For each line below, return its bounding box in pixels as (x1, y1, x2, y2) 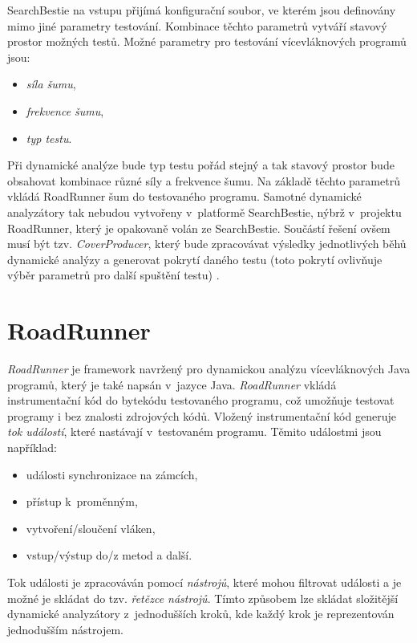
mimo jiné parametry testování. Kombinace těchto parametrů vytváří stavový (7, 17, 387, 34)
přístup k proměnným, (26, 493, 138, 510)
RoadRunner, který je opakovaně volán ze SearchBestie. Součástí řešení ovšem (7, 219, 391, 236)
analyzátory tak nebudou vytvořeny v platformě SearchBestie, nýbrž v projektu (7, 203, 402, 220)
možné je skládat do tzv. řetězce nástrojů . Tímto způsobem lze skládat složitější (7, 589, 399, 606)
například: (7, 439, 57, 455)
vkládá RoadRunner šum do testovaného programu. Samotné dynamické (7, 188, 362, 205)
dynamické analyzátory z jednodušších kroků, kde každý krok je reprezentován (7, 605, 395, 622)
